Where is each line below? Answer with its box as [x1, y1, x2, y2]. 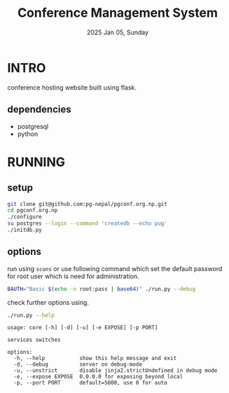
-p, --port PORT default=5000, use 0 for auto [13, 380, 168, 387]
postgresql [17, 122, 49, 130]
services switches [7, 336, 61, 344]
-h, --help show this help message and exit [13, 355, 177, 362]
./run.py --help [7, 312, 55, 319]
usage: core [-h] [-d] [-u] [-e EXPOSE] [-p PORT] [7, 324, 158, 331]
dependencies [7, 104, 71, 116]
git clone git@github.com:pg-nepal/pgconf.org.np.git [7, 200, 168, 207]
